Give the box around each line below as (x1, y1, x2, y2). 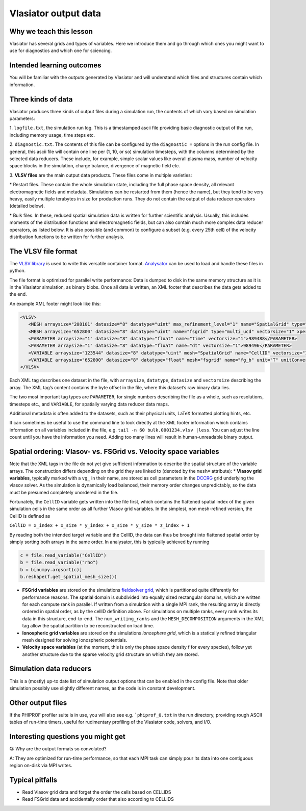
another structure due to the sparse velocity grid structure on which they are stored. (22, 651, 199, 657)
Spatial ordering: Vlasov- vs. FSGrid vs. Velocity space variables (9, 447, 219, 456)
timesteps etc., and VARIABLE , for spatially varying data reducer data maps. (9, 401, 169, 407)
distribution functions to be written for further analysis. (9, 234, 125, 240)
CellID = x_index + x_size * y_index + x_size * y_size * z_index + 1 (9, 523, 190, 528)
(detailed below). (9, 203, 45, 209)
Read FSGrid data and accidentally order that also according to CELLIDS (22, 796, 174, 802)
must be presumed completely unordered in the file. (9, 489, 119, 495)
